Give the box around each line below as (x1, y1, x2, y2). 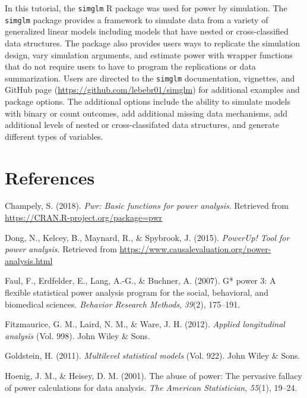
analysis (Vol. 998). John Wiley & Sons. (5, 329, 150, 341)
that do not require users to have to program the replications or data (5, 60, 256, 73)
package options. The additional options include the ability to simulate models (5, 95, 290, 107)
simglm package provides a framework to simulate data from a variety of (5, 13, 268, 26)
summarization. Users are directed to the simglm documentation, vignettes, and (5, 71, 295, 84)
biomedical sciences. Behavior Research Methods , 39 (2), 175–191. (5, 297, 240, 310)
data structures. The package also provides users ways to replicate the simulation (5, 36, 300, 49)
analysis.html (5, 254, 53, 267)
